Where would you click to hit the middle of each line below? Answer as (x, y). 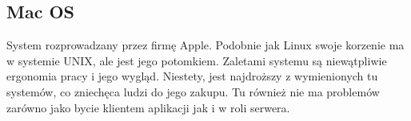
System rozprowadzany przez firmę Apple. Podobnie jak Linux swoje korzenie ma (205, 45)
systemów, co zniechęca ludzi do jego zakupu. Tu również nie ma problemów (193, 91)
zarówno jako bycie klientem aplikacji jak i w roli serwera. (148, 107)
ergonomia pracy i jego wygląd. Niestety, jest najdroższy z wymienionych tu (192, 76)
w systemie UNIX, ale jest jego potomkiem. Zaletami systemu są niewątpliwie (197, 60)
